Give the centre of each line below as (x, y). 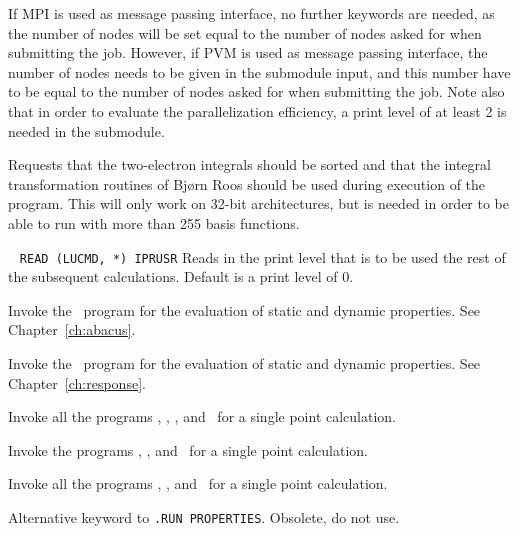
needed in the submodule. (86, 130)
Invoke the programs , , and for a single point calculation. (188, 449)
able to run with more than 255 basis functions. (154, 222)
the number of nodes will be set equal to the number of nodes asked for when (245, 32)
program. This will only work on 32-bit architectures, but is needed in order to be (259, 203)
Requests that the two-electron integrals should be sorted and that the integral (249, 164)
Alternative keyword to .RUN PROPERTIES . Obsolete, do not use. (204, 516)
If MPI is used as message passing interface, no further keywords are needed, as (251, 13)
